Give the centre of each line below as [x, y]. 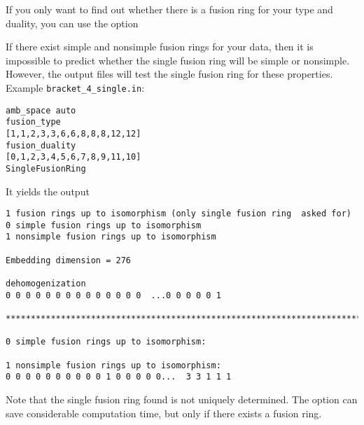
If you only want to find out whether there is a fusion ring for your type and [169, 9]
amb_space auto [41, 110]
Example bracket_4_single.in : [75, 87]
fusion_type [33, 122]
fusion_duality [41, 145]
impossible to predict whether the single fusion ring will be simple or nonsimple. [178, 60]
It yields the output [48, 191]
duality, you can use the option [72, 23]
